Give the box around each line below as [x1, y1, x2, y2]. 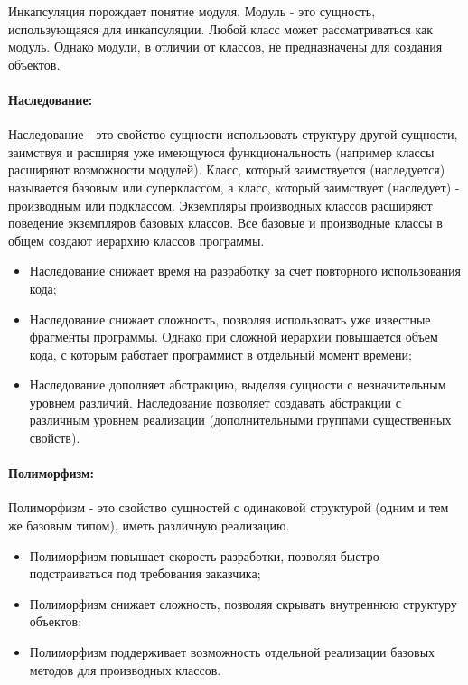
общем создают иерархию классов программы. [8, 230, 265, 249]
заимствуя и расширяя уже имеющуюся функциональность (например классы [8, 142, 435, 161]
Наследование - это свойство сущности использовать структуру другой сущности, [8, 125, 458, 144]
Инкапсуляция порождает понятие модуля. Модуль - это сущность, [8, 2, 376, 20]
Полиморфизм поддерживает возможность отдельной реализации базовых [29, 643, 435, 662]
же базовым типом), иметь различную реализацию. [8, 516, 290, 535]
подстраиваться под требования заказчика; [29, 564, 261, 583]
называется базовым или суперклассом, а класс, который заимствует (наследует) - [8, 177, 460, 196]
